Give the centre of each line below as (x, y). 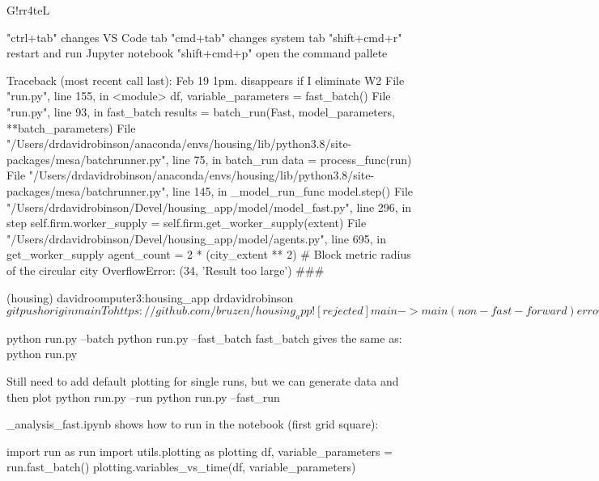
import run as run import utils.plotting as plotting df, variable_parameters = (200, 451)
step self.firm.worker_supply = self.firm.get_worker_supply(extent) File (187, 223)
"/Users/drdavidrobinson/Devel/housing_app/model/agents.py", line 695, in (196, 238)
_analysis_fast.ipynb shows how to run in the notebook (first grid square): (193, 424)
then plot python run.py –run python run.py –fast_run (143, 397)
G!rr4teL (28, 10)
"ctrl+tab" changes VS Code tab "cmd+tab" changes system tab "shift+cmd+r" (204, 37)
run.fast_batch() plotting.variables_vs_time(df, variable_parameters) (181, 467)
